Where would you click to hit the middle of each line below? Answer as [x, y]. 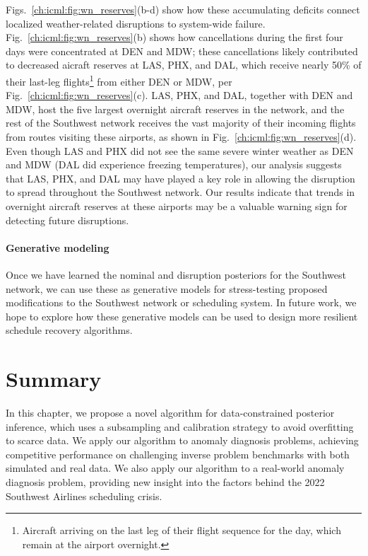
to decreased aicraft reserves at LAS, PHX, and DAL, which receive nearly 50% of [184, 65]
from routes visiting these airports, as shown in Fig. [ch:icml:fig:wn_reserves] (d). [181, 137]
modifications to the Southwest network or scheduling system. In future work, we [181, 302]
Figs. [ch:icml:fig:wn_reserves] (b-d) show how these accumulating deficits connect [183, 9]
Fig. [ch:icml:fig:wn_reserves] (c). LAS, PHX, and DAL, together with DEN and [179, 95]
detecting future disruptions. [67, 220]
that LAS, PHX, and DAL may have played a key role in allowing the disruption [180, 178]
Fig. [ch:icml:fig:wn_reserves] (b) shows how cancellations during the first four [174, 37]
